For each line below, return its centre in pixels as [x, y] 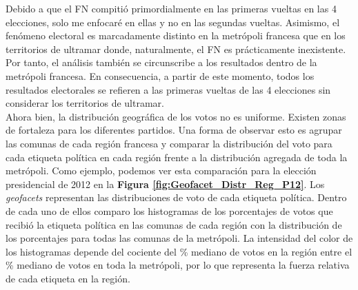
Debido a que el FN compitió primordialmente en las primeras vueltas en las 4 [171, 8]
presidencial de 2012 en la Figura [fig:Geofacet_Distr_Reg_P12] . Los [165, 184]
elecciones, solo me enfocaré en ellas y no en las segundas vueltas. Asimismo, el [173, 22]
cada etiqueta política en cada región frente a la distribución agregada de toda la [177, 157]
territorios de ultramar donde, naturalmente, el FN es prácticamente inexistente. [176, 49]
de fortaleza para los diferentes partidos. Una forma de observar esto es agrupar [174, 130]
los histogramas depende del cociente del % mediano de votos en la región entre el [179, 251]
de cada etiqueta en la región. [68, 278]
